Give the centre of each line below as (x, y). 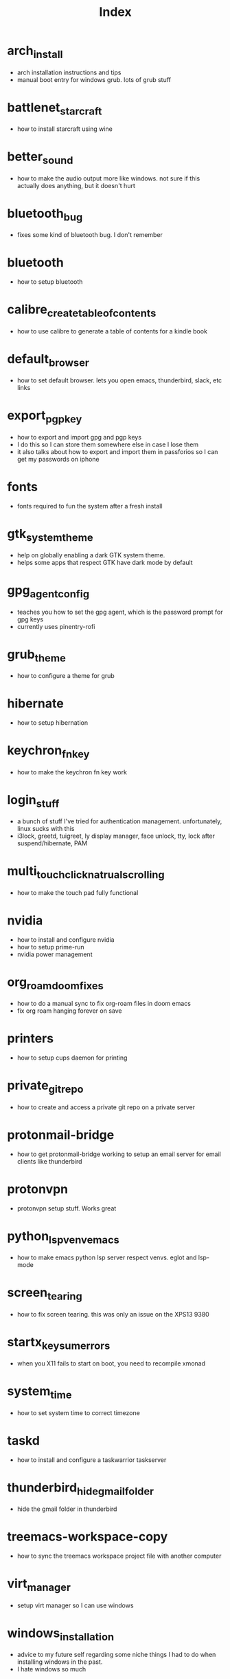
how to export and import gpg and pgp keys (79, 437)
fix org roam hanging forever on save (69, 1011)
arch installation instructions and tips (69, 72)
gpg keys (30, 619)
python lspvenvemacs (64, 1237)
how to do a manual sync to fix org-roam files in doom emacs (104, 1004)
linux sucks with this (46, 829)
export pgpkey (45, 417)
